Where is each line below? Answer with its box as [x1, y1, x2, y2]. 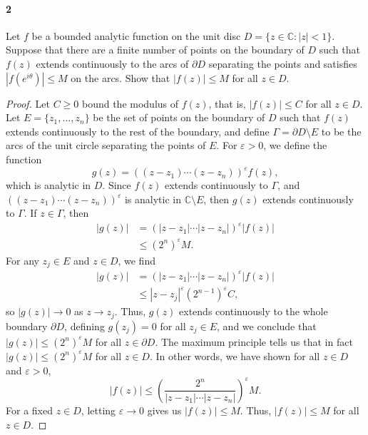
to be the [321, 123, 362, 138]
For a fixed [6, 402, 53, 417]
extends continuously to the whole [179, 304, 328, 319]
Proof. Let [6, 96, 50, 111]
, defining [64, 318, 105, 333]
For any [6, 252, 39, 267]
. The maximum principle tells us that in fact [155, 334, 353, 349]
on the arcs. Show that [71, 70, 170, 85]
